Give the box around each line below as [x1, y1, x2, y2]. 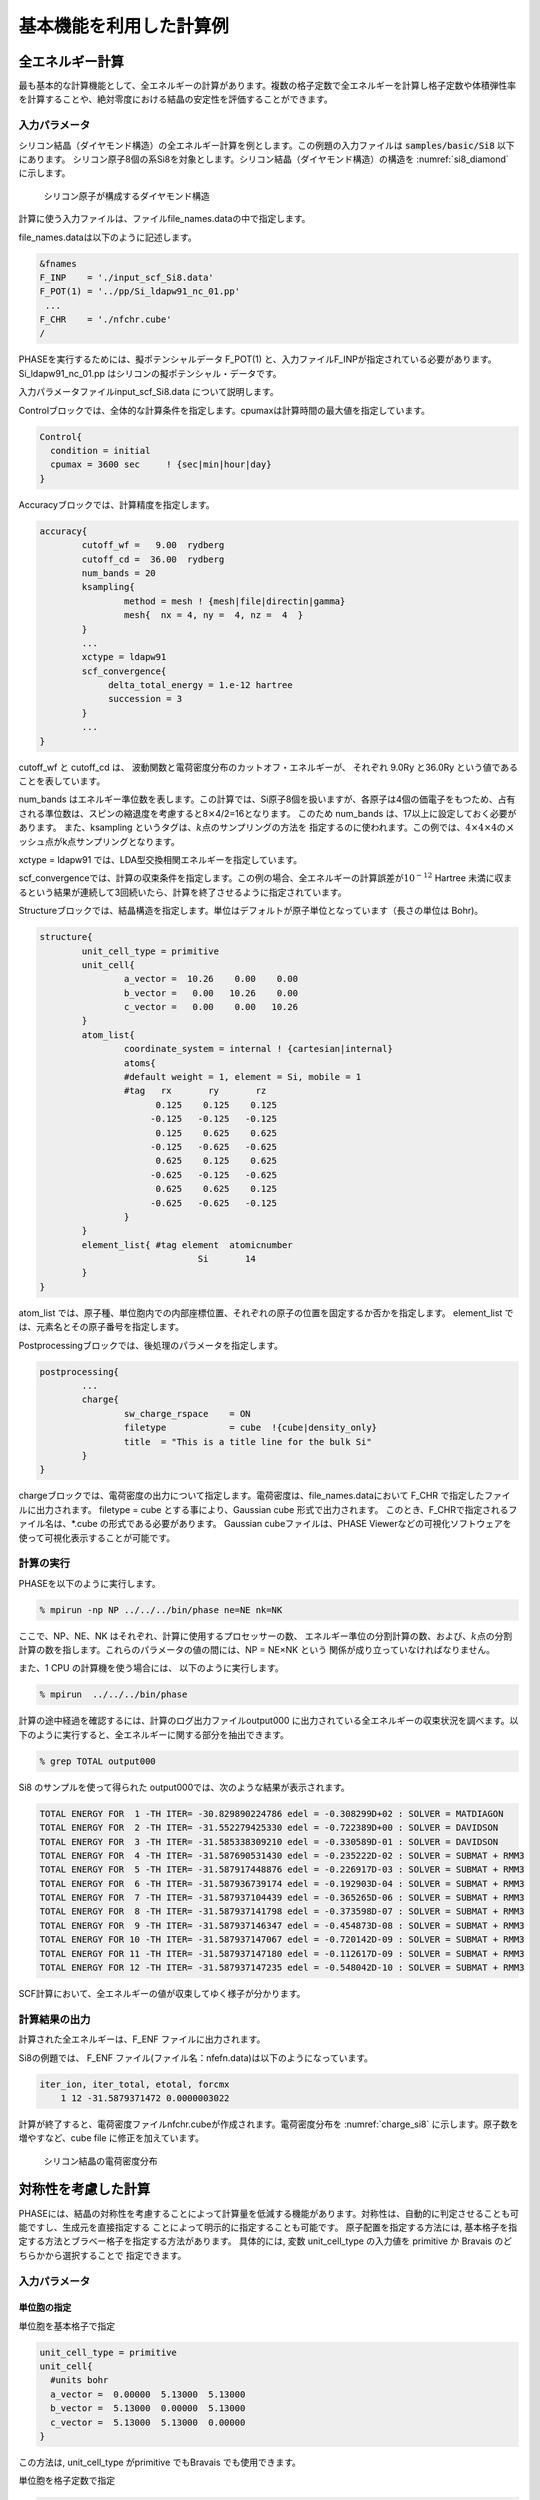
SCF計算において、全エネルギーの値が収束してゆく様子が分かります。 [18, 1988, 306, 1999]
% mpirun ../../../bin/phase [39, 1689, 188, 1700]
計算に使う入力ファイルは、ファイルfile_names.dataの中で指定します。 [18, 213, 311, 225]
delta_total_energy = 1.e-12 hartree [108, 680, 294, 691]
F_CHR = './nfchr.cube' [39, 314, 172, 325]
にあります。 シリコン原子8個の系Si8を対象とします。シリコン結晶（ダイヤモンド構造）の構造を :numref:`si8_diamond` [18, 153, 509, 165]
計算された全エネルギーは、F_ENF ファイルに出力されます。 [18, 2033, 266, 2045]
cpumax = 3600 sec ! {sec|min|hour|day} [50, 459, 272, 470]
